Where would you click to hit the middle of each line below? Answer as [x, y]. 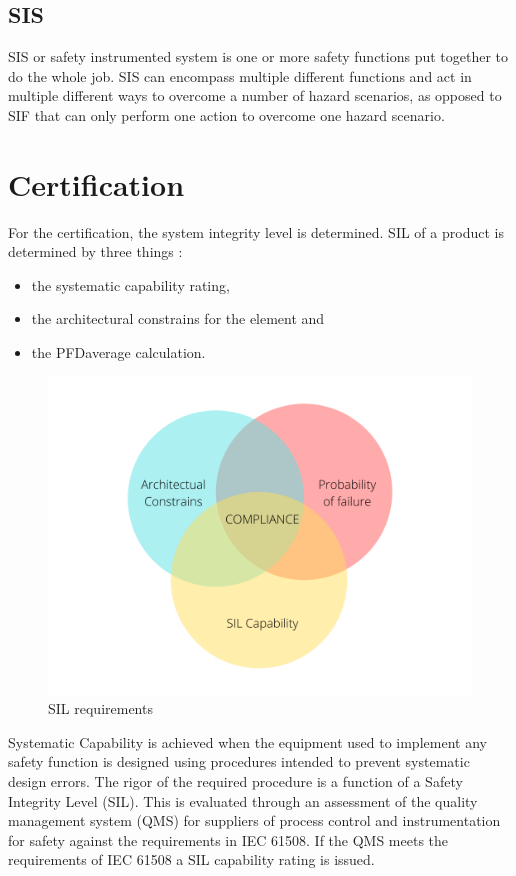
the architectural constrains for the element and [178, 318]
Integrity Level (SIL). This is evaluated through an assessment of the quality [243, 800]
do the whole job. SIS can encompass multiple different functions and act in [240, 75]
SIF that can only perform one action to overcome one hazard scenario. [226, 114]
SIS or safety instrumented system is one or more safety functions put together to [258, 56]
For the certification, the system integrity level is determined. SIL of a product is [256, 231]
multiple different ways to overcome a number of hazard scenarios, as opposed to [255, 95]
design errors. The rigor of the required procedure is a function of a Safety [235, 781]
